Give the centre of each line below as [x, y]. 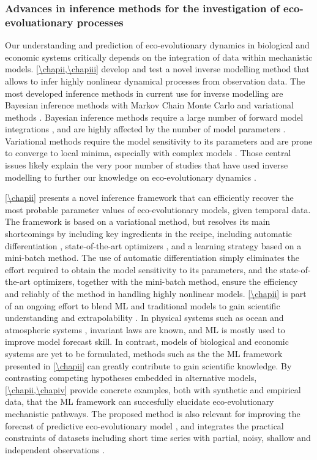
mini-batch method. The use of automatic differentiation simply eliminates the [152, 258]
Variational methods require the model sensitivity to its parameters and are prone [159, 141]
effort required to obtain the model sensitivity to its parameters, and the [141, 269]
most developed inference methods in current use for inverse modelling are [144, 93]
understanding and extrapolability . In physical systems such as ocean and [144, 318]
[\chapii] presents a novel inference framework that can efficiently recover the [149, 198]
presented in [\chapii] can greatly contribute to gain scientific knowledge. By [148, 365]
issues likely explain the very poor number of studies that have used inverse [147, 165]
